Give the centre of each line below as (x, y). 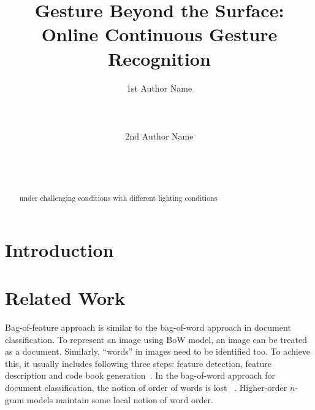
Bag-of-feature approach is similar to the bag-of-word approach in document (148, 327)
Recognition (159, 58)
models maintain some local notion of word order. (120, 399)
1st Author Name (159, 88)
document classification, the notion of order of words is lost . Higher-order (146, 387)
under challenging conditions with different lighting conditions (118, 198)
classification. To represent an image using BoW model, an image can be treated (156, 339)
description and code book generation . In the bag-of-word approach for (140, 375)
